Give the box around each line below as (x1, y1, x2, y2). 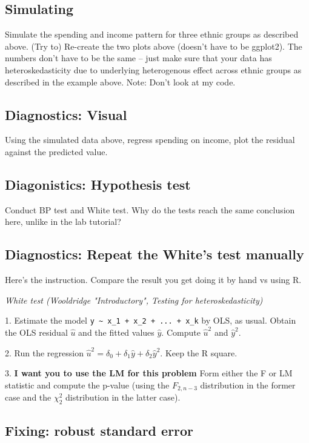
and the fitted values (78, 326, 154, 338)
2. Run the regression (5, 346, 84, 359)
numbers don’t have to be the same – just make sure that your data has (5, 52, 272, 64)
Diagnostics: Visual (5, 105, 127, 124)
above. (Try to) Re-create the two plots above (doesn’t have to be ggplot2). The (5, 39, 302, 52)
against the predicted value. (5, 145, 108, 158)
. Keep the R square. (160, 346, 238, 359)
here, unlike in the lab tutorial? (5, 215, 121, 228)
